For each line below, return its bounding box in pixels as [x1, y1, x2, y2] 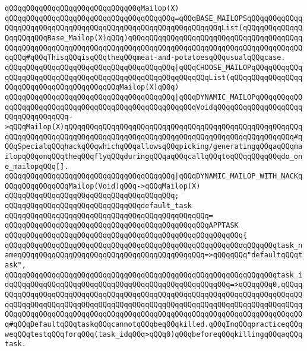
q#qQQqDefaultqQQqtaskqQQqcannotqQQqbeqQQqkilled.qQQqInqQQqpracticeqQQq [5, 320, 303, 328]
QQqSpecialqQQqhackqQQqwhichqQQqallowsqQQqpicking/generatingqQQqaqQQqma [5, 142, 303, 151]
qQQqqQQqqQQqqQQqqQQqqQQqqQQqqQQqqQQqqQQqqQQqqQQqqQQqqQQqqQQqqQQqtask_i [5, 270, 303, 279]
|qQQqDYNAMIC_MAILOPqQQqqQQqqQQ [175, 92, 303, 101]
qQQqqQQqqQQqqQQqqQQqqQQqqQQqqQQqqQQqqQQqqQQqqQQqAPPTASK [5, 221, 239, 230]
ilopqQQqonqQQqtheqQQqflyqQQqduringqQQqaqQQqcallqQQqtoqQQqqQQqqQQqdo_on [5, 152, 303, 161]
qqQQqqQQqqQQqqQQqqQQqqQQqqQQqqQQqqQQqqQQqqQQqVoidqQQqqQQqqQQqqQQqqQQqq [5, 103, 303, 111]
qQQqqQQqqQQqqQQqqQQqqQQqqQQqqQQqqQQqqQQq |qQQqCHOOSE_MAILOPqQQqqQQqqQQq [5, 63, 303, 72]
